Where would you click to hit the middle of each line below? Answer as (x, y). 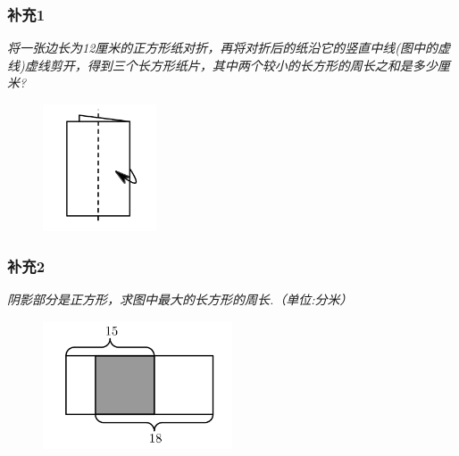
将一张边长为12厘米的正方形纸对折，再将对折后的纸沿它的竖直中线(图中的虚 (229, 48)
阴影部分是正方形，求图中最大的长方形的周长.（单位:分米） (180, 298)
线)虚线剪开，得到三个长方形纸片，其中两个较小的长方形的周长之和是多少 (222, 65)
